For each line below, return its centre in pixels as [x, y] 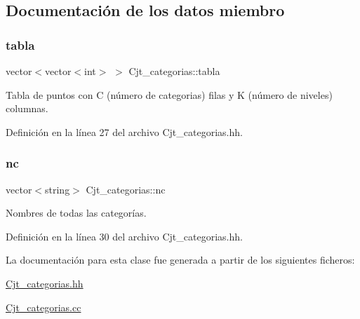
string [58, 189]
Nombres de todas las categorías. [76, 213]
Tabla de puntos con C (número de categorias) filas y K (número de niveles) [169, 94]
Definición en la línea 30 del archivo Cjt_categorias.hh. [124, 236]
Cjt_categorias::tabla [174, 71]
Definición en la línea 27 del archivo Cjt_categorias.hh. [124, 131]
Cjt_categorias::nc [126, 189]
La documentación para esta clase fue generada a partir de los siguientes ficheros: [180, 260]
